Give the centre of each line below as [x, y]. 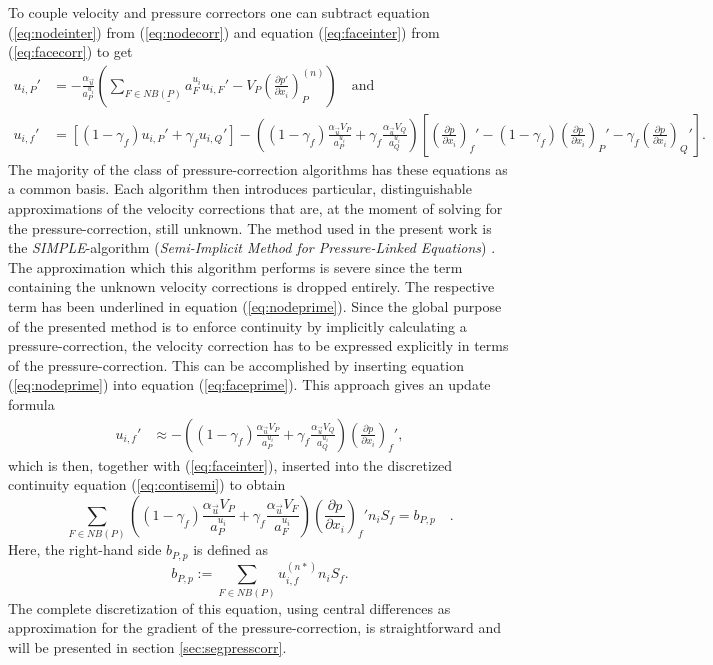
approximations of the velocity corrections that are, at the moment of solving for [255, 208]
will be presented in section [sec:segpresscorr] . [147, 646]
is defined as [230, 549]
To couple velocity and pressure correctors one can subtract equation [219, 12]
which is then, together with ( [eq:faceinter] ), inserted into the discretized [230, 464]
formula [31, 403]
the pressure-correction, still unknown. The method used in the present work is [250, 227]
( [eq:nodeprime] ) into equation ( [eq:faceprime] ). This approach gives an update [249, 384]
